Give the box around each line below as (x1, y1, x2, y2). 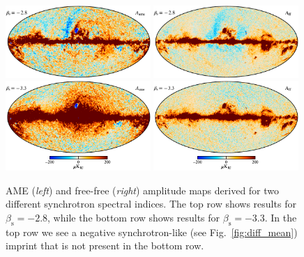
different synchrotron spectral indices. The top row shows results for (6, 196, 296, 211)
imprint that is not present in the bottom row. (6, 238, 204, 253)
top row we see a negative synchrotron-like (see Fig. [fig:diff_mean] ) (6, 224, 298, 239)
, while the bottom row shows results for (47, 210, 220, 224)
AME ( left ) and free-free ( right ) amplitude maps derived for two (6, 182, 280, 197)
